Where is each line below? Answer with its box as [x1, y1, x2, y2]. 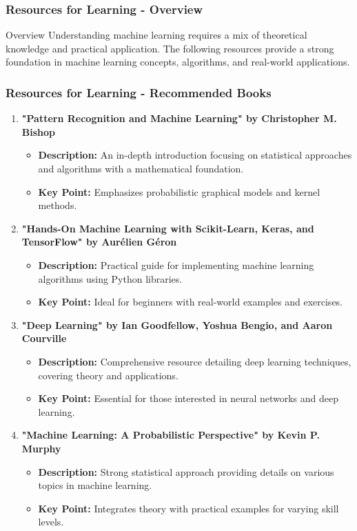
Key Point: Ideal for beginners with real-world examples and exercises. [38, 294, 343, 309]
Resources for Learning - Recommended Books [6, 83, 272, 101]
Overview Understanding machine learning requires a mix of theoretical [6, 28, 307, 42]
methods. [38, 198, 77, 212]
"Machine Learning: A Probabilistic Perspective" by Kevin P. [21, 428, 320, 442]
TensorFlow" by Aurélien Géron [21, 234, 177, 249]
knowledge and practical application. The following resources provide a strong [6, 41, 334, 55]
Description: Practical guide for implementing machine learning [38, 257, 314, 272]
